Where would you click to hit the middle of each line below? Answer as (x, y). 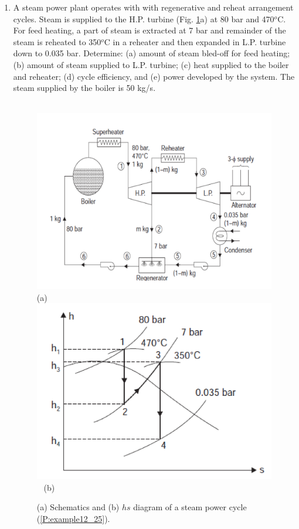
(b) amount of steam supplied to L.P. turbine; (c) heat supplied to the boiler (151, 64)
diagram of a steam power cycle (190, 507)
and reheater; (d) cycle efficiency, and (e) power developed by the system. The (154, 76)
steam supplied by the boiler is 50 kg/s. (84, 88)
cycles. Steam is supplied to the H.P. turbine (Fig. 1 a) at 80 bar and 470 (144, 18)
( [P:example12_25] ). (73, 518)
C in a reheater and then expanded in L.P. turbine (195, 41)
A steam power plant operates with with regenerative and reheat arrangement (153, 7)
